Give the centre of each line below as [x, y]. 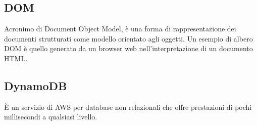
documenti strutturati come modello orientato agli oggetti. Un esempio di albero [128, 38]
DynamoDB [36, 85]
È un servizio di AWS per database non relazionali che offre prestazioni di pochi [128, 107]
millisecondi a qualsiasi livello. [51, 117]
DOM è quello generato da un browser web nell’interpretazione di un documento [128, 48]
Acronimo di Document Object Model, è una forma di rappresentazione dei [120, 29]
